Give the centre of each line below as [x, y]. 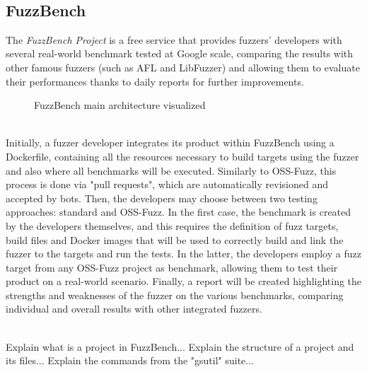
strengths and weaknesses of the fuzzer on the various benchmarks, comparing [175, 295]
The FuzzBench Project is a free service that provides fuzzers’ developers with [174, 39]
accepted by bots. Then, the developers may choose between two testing [162, 198]
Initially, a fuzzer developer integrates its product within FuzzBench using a [170, 143]
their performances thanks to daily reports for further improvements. [155, 81]
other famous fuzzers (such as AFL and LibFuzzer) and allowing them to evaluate [183, 67]
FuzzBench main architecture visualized [120, 105]
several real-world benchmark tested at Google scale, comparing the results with [180, 53]
